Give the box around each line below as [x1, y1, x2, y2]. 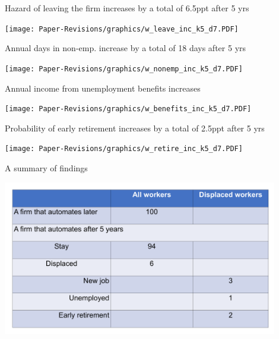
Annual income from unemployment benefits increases [5, 81, 201, 94]
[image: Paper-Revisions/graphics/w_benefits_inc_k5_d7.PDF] [5, 105, 252, 114]
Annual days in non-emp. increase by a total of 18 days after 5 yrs [5, 42, 246, 54]
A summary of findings [5, 162, 88, 174]
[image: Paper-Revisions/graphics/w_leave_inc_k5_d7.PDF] [5, 24, 239, 33]
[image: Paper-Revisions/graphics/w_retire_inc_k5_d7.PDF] [5, 145, 243, 153]
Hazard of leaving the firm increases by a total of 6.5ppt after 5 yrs [5, 2, 249, 14]
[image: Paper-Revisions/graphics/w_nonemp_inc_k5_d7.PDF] [5, 64, 243, 73]
